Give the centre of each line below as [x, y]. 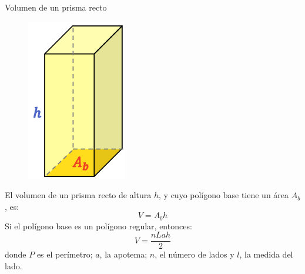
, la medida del [266, 254]
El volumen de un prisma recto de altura [78, 195]
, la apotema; [123, 254]
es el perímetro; [65, 254]
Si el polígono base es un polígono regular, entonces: [98, 225]
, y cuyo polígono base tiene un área [224, 195]
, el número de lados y [195, 254]
